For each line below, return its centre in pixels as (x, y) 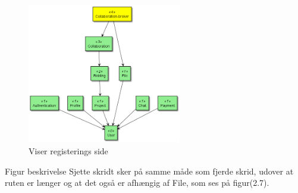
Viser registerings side (68, 150)
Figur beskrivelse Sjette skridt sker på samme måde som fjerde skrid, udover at (149, 171)
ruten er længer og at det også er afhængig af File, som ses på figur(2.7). (137, 183)
